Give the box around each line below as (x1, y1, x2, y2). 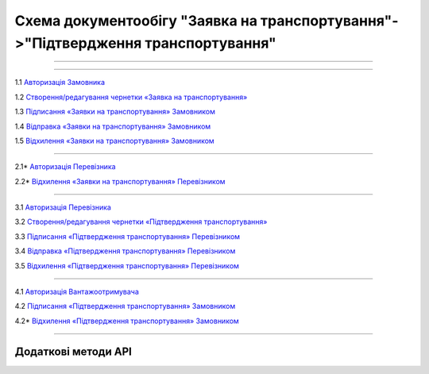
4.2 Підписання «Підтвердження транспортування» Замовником (14, 302, 236, 311)
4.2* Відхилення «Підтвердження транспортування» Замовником (14, 316, 240, 326)
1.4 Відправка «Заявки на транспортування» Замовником (14, 121, 211, 131)
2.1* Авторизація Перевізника (14, 162, 116, 172)
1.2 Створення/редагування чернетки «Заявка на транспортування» (14, 92, 248, 102)
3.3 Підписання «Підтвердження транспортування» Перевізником (14, 231, 241, 241)
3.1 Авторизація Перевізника (14, 202, 111, 212)
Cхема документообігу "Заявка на (14, 12, 258, 29)
